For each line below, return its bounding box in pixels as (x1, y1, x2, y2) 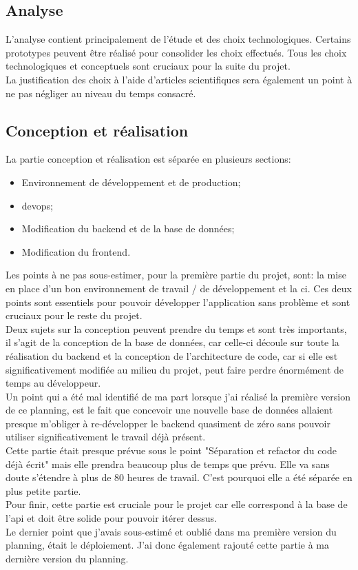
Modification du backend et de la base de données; (21, 221, 235, 236)
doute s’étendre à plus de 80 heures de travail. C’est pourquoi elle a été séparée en (6, 470, 352, 485)
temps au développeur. (6, 376, 101, 390)
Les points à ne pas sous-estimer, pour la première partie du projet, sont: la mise (6, 267, 346, 282)
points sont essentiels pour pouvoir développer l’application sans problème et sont (6, 294, 350, 309)
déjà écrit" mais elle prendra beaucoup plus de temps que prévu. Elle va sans (6, 456, 330, 471)
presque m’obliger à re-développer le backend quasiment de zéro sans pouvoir (6, 416, 330, 430)
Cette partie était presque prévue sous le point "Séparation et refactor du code (6, 443, 337, 458)
